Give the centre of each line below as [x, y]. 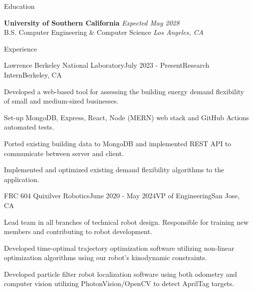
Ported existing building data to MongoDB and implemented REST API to [118, 143]
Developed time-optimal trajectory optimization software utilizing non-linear [119, 248]
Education [19, 6]
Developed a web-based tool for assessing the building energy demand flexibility [124, 91]
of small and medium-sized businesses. [61, 101]
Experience [21, 48]
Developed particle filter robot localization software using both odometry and [121, 274]
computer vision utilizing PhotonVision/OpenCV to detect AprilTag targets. [119, 283]
